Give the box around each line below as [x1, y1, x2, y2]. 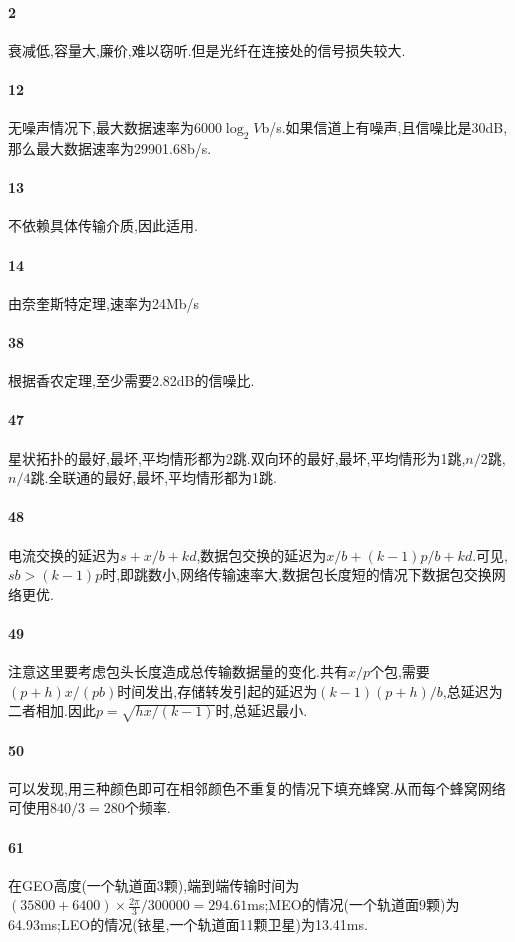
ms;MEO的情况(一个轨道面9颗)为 [247, 894, 460, 915]
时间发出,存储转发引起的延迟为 [117, 680, 318, 701]
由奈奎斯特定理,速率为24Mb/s [8, 292, 200, 313]
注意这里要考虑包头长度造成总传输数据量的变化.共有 [8, 661, 348, 682]
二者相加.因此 [8, 700, 96, 721]
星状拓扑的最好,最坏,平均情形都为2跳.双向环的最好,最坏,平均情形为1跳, [8, 447, 466, 468]
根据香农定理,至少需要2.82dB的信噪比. [8, 370, 255, 391]
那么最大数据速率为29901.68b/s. [8, 137, 212, 158]
